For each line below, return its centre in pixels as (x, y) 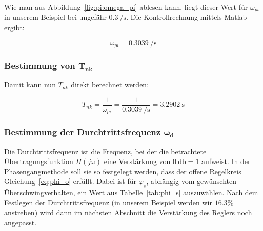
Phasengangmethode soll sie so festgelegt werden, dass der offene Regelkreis (123, 171)
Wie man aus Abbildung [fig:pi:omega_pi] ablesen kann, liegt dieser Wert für (126, 7)
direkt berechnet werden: (110, 85)
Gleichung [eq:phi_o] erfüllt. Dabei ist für (70, 181)
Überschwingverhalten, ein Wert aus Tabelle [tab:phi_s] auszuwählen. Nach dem (131, 192)
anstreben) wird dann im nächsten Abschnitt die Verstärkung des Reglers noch (128, 212)
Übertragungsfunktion (39, 161)
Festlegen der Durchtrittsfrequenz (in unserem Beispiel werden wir (108, 202)
